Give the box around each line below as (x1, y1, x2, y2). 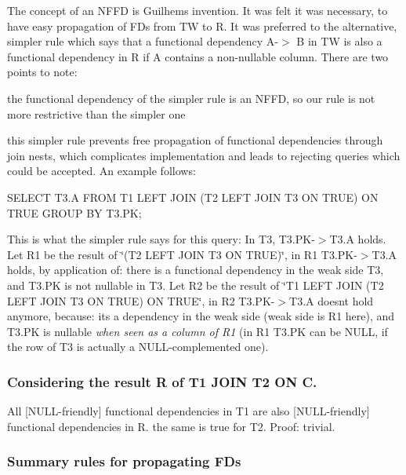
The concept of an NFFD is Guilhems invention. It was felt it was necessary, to (7, 2, 388, 18)
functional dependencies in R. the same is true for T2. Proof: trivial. (7, 418, 335, 434)
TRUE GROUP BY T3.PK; (7, 204, 142, 221)
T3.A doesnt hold (289, 292, 374, 309)
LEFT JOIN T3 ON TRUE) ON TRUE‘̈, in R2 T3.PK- (7, 292, 275, 309)
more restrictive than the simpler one (7, 105, 186, 122)
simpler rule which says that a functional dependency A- (7, 33, 279, 49)
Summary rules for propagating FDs (7, 451, 241, 471)
